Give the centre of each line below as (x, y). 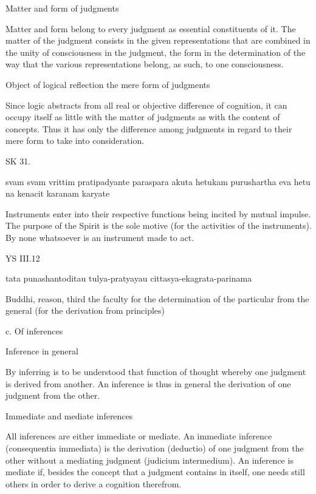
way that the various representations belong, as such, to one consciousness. (145, 64)
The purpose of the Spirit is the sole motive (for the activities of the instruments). (159, 225)
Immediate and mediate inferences (69, 415)
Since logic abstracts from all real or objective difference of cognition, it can (146, 105)
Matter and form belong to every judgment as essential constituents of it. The (151, 28)
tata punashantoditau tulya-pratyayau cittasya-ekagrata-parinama (129, 278)
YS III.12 (23, 258)
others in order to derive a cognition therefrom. (94, 483)
